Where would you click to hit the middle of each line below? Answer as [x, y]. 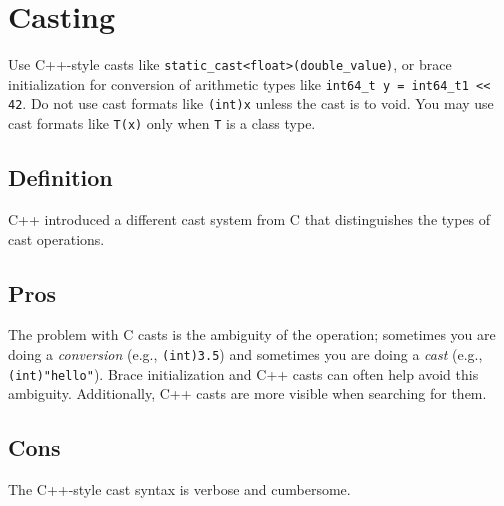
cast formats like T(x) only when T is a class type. [162, 123]
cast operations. [56, 238]
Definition [60, 177]
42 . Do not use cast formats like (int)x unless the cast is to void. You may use [251, 103]
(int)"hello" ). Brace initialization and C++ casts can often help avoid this [243, 373]
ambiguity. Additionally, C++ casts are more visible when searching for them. [247, 393]
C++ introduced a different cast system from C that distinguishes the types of [249, 218]
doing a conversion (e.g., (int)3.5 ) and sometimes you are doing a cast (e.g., [245, 353]
